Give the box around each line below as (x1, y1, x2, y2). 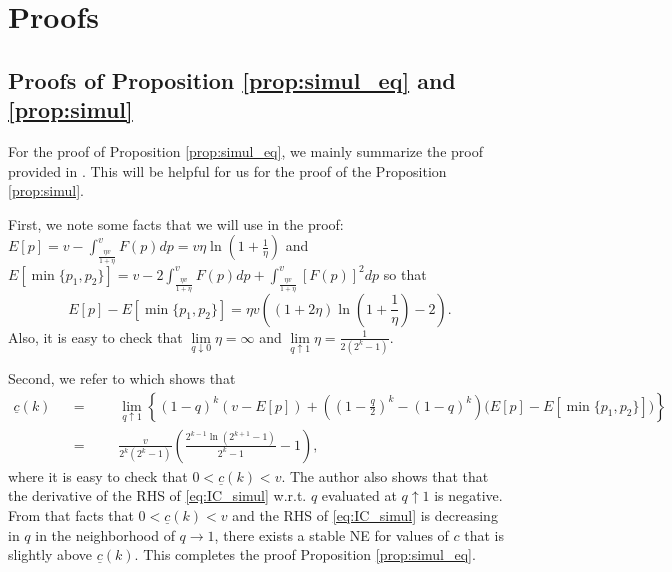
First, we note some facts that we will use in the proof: (8, 213, 344, 234)
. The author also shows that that (281, 465, 489, 486)
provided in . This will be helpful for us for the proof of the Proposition (8, 160, 447, 181)
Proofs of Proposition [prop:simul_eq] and (8, 64, 456, 95)
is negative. (434, 485, 503, 506)
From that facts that (8, 505, 134, 526)
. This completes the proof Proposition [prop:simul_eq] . (134, 544, 476, 565)
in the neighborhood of (35, 524, 175, 545)
